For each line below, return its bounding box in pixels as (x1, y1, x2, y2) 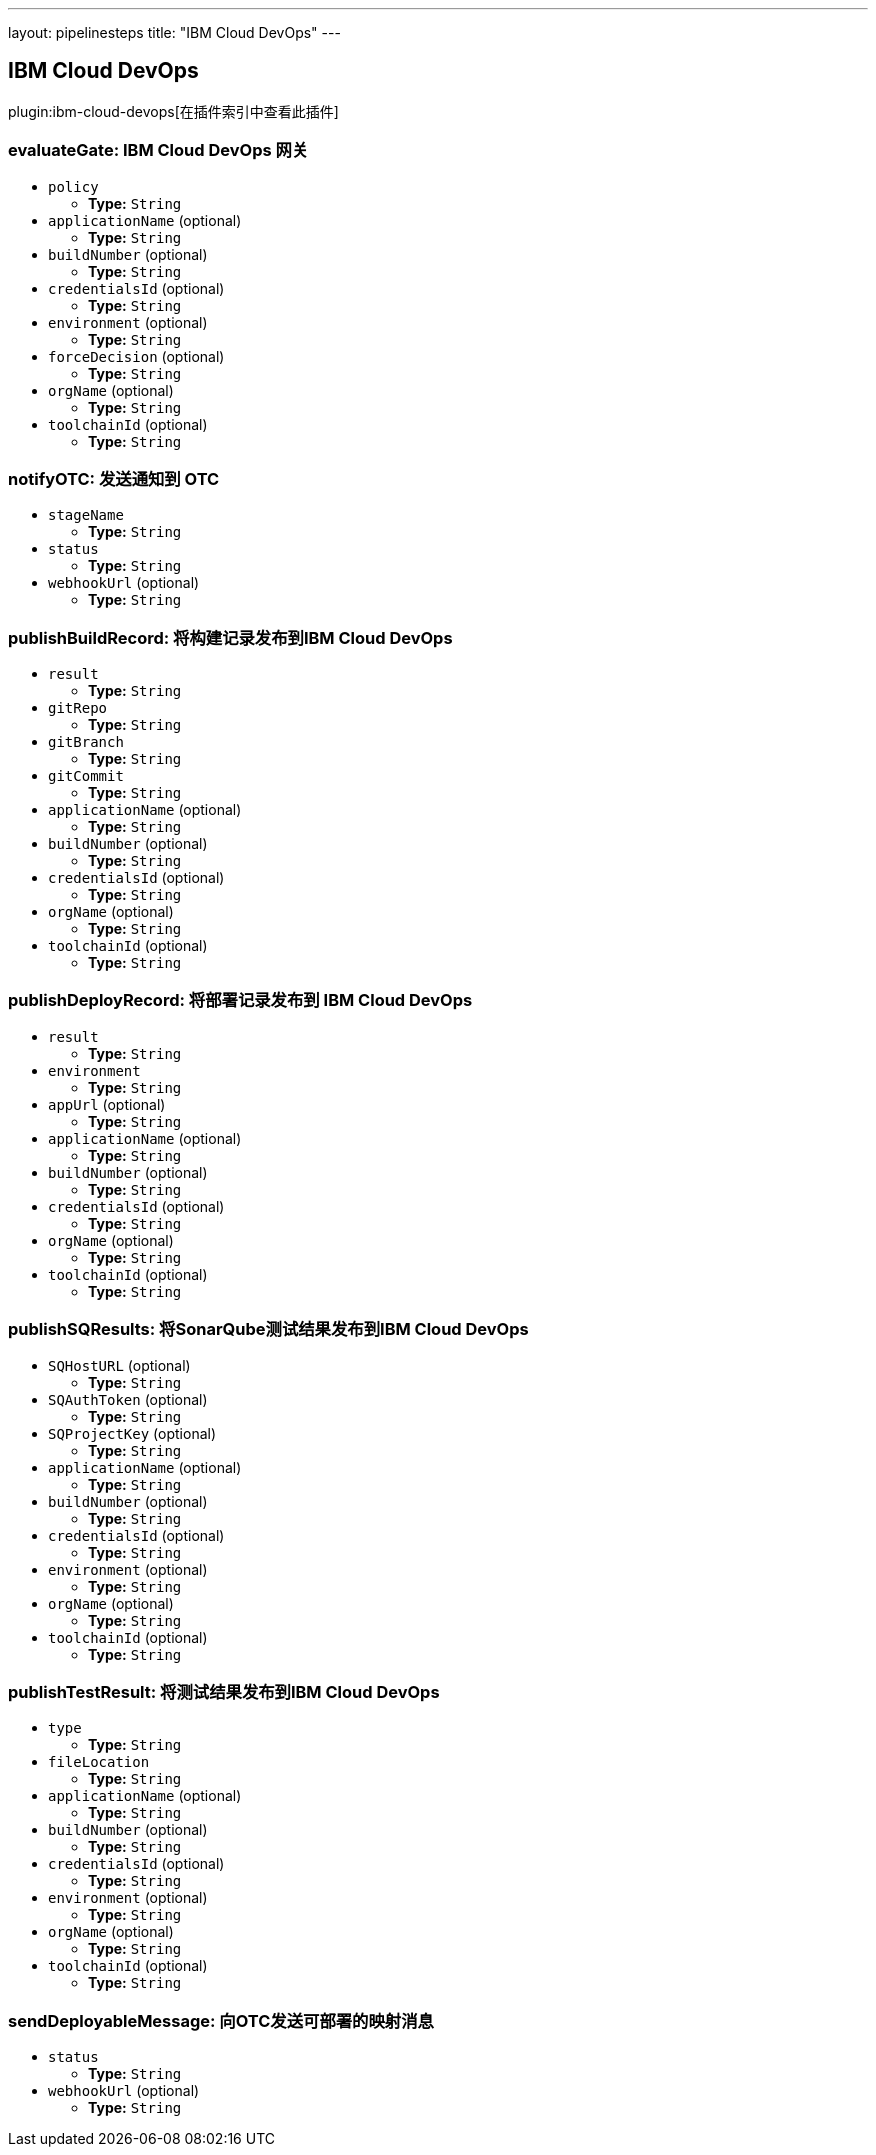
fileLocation (48, 1754, 150, 1771)
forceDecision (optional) (48, 347, 225, 365)
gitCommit (48, 768, 124, 785)
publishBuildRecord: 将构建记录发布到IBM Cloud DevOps (8, 627, 453, 648)
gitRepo (48, 700, 108, 717)
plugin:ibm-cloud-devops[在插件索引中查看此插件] (8, 102, 339, 120)
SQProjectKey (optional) (48, 1424, 217, 1442)
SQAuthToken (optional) (48, 1390, 208, 1408)
